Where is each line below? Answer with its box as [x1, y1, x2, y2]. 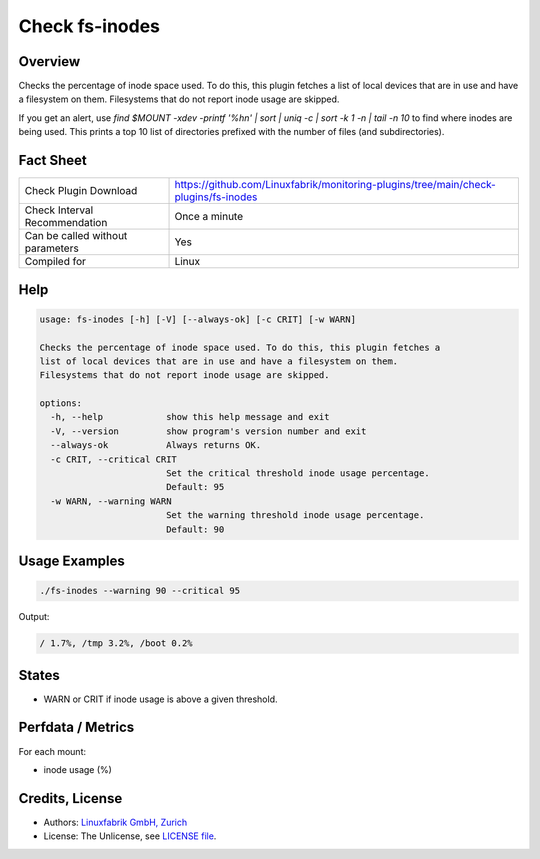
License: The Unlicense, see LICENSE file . [43, 830, 217, 842]
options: [39, 398, 83, 409]
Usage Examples [18, 553, 125, 570]
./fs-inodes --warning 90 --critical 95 [39, 585, 240, 597]
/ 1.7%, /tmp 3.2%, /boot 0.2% [39, 638, 194, 649]
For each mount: [18, 745, 87, 757]
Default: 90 [165, 523, 225, 535]
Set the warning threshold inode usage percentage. [165, 510, 425, 521]
